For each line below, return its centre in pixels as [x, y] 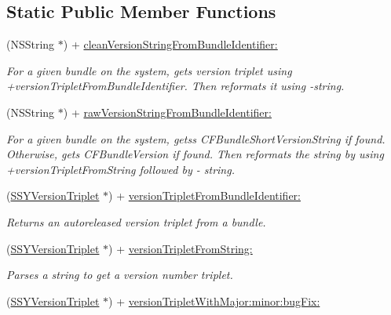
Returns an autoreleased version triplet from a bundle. [136, 221]
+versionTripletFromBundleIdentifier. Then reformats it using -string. [175, 86]
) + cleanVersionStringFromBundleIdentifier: [170, 44]
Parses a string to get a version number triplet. [120, 275]
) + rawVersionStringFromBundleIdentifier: [167, 112]
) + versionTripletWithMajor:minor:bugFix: [214, 301]
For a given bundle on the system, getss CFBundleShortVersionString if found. [196, 138]
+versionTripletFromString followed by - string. [121, 169]
